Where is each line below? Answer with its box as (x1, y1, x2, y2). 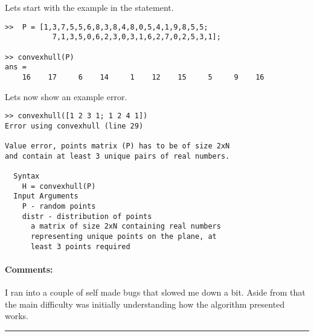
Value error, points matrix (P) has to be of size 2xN (5, 142, 230, 151)
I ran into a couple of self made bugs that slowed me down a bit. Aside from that (5, 286, 306, 299)
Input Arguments (13, 192, 78, 201)
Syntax (13, 172, 40, 181)
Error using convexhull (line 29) (5, 121, 144, 130)
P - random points (22, 202, 96, 211)
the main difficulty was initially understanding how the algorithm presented (5, 297, 285, 310)
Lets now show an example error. (5, 90, 127, 103)
